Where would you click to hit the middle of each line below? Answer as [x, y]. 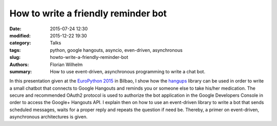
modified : [20, 35]
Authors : [19, 65]
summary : [21, 71]
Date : [15, 29]
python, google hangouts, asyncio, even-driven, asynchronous [116, 50]
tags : [15, 50]
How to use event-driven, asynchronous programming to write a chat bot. [127, 71]
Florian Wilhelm [66, 65]
